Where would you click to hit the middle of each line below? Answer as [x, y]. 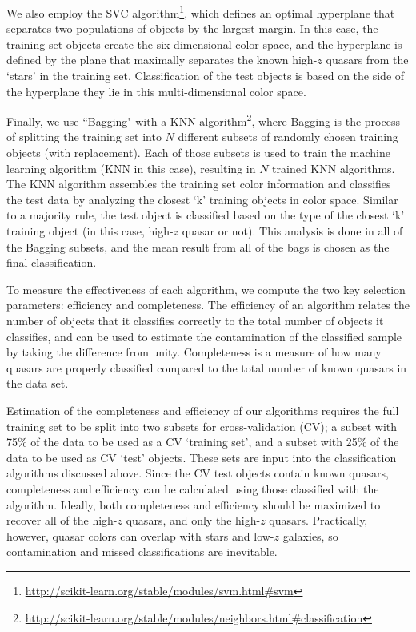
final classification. [52, 262]
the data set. [38, 383]
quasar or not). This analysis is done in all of [292, 231]
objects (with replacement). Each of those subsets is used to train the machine [198, 153]
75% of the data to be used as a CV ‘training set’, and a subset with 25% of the [203, 442]
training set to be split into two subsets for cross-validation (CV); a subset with [202, 426]
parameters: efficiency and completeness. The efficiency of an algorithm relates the [208, 305]
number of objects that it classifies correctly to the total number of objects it [195, 320]
